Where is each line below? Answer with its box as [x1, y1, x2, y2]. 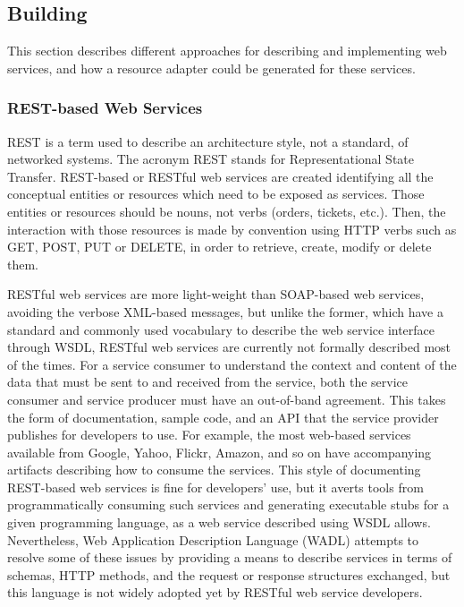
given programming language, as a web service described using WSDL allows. [7, 513, 431, 532]
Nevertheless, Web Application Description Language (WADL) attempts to [7, 530, 419, 549]
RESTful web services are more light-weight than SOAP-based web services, [7, 285, 425, 303]
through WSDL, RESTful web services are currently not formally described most [7, 338, 451, 356]
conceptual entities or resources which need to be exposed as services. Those [7, 184, 425, 203]
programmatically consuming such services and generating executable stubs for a [7, 495, 450, 514]
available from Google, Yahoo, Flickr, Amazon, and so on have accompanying [7, 442, 432, 461]
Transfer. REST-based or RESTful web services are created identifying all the [7, 167, 434, 185]
